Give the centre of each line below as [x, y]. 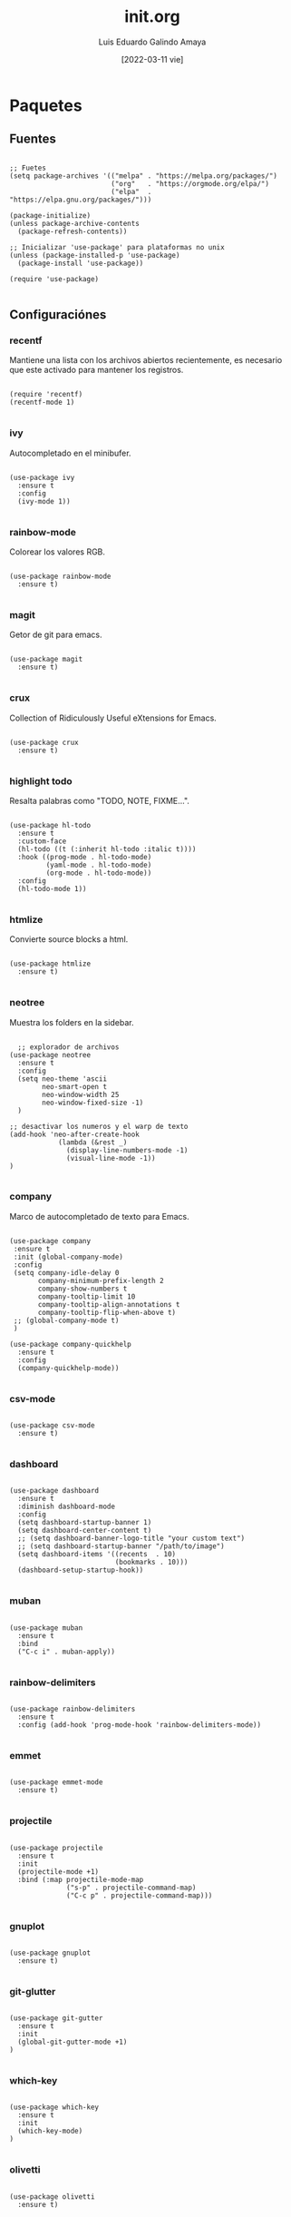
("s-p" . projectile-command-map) [131, 1888]
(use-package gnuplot [50, 1953]
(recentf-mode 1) [42, 402]
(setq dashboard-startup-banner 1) [85, 1523]
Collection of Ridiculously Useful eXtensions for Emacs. [113, 718]
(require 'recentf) [46, 395]
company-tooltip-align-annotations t [109, 1304]
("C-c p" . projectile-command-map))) [140, 1895]
